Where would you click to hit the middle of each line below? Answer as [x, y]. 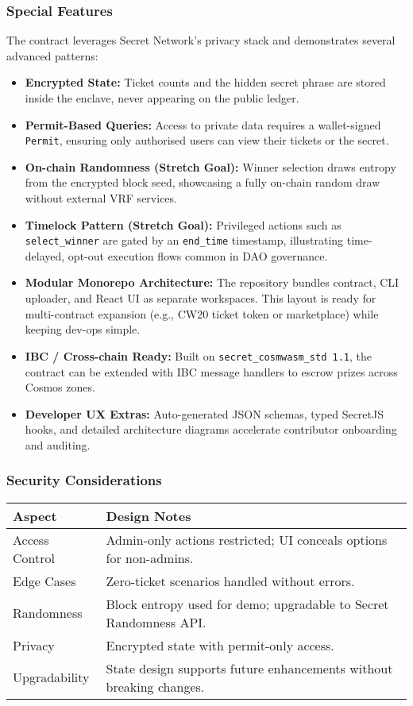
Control [34, 557]
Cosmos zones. [60, 387]
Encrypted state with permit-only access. [220, 645]
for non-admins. [150, 557]
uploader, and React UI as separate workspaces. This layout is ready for [201, 298]
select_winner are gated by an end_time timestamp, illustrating [184, 240]
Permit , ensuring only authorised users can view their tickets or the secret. [207, 140]
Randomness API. [156, 622]
